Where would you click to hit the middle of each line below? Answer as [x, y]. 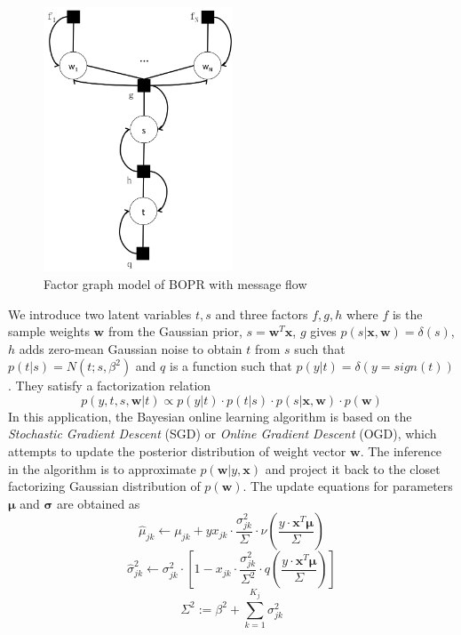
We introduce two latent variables [100, 313]
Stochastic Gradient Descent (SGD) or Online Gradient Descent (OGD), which [223, 434]
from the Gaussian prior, [175, 331]
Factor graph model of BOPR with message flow [175, 283]
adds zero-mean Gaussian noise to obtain [131, 348]
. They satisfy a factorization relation [110, 386]
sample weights [49, 331]
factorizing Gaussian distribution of [104, 486]
